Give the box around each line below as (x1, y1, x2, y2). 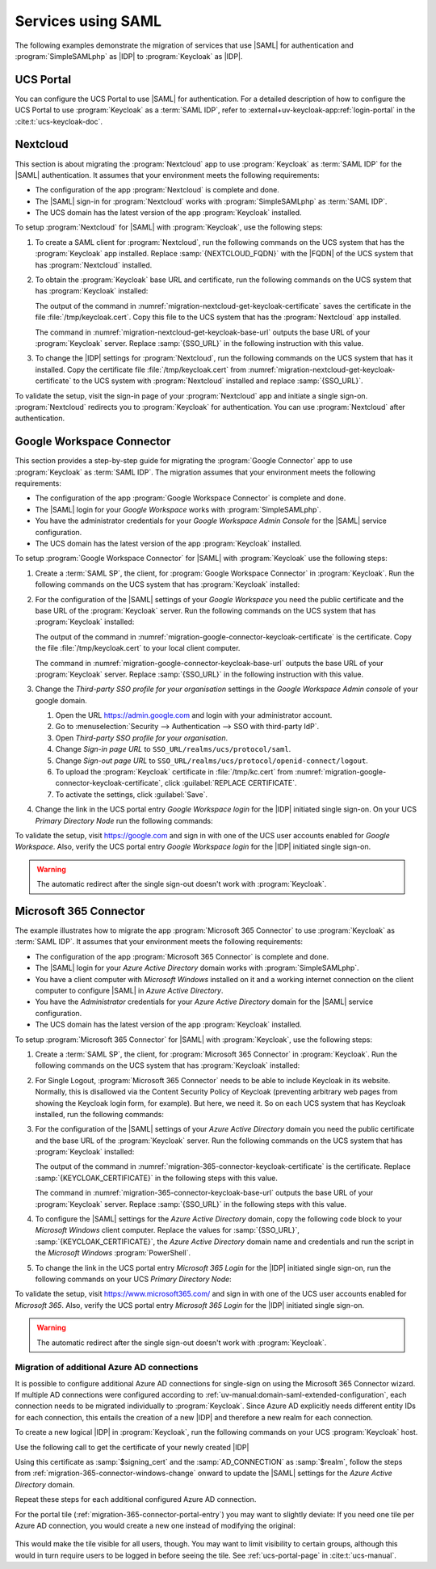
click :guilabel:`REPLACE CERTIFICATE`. (164, 778, 298, 788)
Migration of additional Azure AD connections (15, 1362, 199, 1373)
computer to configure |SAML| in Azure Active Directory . (35, 986, 224, 995)
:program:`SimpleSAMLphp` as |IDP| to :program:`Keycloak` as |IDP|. (15, 51, 243, 61)
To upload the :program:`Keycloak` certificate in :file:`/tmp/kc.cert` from (55, 767, 294, 777)
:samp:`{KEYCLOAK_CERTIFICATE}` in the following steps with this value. (35, 1173, 279, 1183)
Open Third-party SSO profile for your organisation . (55, 732, 228, 743)
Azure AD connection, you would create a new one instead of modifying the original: (15, 1520, 296, 1530)
